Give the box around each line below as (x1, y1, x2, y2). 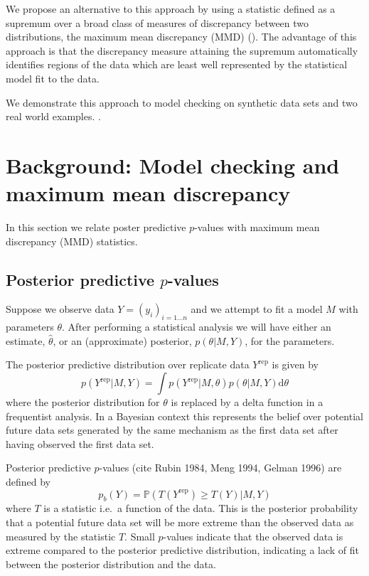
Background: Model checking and (6, 150, 340, 179)
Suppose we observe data (6, 302, 114, 316)
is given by (272, 357, 319, 372)
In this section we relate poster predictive (6, 220, 186, 235)
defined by (6, 474, 51, 489)
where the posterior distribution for (6, 395, 160, 410)
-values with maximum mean (194, 220, 320, 235)
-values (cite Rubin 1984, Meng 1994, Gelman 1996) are (99, 460, 342, 475)
